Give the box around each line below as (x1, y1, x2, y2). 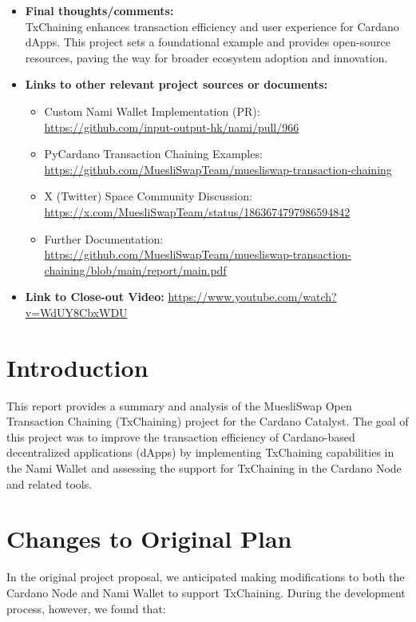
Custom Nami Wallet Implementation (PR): (44, 102, 260, 119)
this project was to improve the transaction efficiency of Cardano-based (6, 428, 355, 445)
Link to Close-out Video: (25, 288, 164, 305)
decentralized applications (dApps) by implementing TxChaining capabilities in (6, 444, 394, 461)
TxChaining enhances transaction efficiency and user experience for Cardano (25, 18, 399, 34)
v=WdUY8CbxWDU (25, 303, 128, 320)
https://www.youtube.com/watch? (168, 288, 337, 305)
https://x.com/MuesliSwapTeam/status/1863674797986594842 (44, 203, 351, 220)
